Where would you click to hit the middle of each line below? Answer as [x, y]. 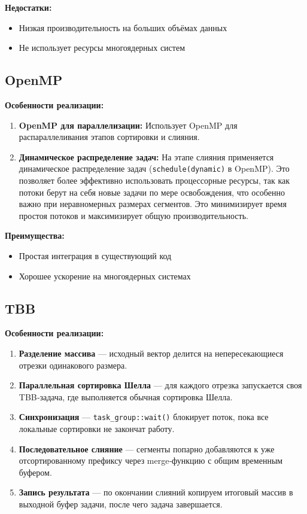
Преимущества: [35, 235]
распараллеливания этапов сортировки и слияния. [109, 137]
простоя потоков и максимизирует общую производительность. [133, 215]
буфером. [35, 472]
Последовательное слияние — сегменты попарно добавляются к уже [147, 448]
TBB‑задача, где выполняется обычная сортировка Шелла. [126, 396]
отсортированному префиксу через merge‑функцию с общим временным [151, 460]
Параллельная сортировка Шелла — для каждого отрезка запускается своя [160, 385]
